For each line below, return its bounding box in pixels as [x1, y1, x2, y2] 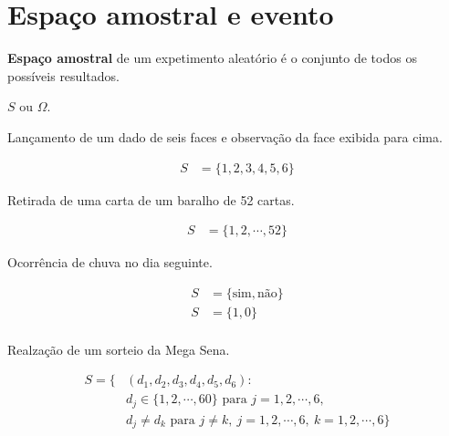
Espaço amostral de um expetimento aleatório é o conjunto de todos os [7, 48, 417, 67]
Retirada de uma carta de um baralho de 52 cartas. [7, 190, 295, 209]
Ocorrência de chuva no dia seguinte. [7, 253, 213, 272]
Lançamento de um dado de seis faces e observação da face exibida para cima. [7, 127, 443, 146]
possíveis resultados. [7, 66, 120, 85]
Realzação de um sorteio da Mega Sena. [7, 339, 230, 358]
